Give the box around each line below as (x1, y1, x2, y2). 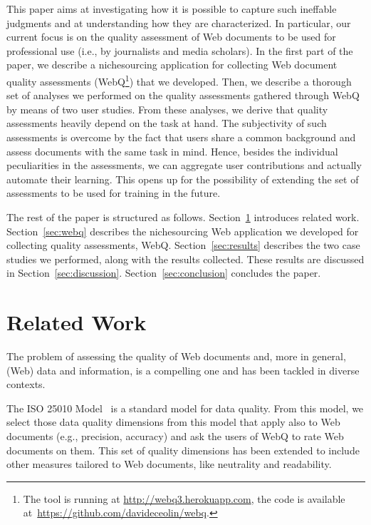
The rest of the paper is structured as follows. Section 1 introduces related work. (6, 209, 360, 224)
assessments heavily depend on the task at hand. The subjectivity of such (6, 116, 327, 131)
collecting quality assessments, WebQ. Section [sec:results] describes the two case (6, 238, 360, 253)
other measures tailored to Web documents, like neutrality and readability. (6, 457, 332, 472)
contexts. (6, 377, 46, 392)
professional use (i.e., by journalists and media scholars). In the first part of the (6, 43, 353, 58)
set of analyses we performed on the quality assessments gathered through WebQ (6, 88, 360, 103)
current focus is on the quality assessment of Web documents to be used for (6, 29, 336, 44)
